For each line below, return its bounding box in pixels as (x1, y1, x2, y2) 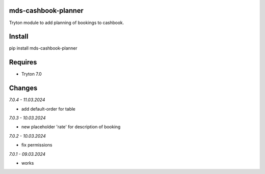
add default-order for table (21, 106, 76, 112)
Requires (9, 58, 37, 66)
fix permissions (21, 142, 53, 148)
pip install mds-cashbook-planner (9, 45, 78, 51)
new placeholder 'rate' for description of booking (21, 124, 121, 130)
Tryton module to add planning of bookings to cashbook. (9, 20, 124, 26)
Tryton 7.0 (21, 71, 42, 77)
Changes (9, 84, 38, 92)
